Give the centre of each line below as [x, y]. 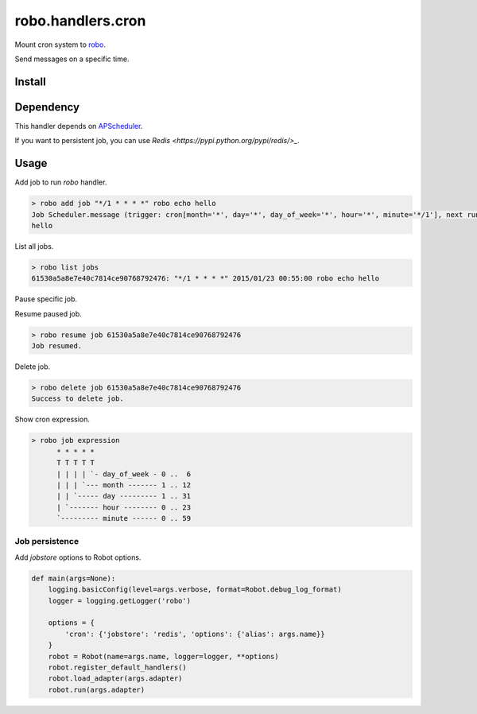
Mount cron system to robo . [60, 45]
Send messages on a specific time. [72, 59]
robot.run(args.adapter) [97, 689]
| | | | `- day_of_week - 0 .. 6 [124, 474]
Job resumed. [57, 346]
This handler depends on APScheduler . [79, 126]
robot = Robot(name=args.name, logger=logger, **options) [163, 656]
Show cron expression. [52, 419]
